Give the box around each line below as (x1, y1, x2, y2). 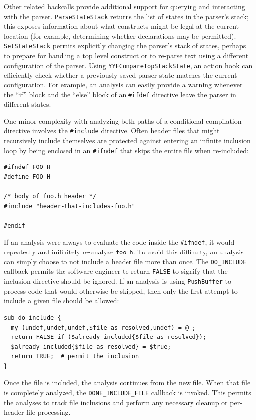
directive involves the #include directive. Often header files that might (4, 125, 220, 136)
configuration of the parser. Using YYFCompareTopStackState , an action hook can (4, 60, 253, 70)
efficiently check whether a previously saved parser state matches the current (4, 70, 237, 80)
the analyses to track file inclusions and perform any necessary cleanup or (4, 397, 228, 407)
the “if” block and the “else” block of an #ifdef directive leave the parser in (4, 89, 236, 99)
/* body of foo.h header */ (4, 193, 97, 200)
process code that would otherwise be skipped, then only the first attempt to (4, 285, 238, 296)
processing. (37, 407, 71, 417)
